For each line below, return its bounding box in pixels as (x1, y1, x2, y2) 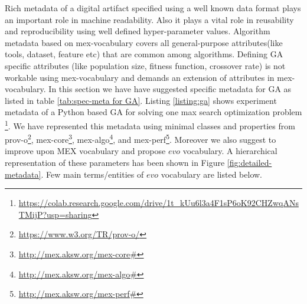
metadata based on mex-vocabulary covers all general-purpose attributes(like (5, 36, 283, 48)
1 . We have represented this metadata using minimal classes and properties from (5, 117, 295, 132)
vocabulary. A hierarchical (182, 145, 277, 157)
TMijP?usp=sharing (18, 208, 92, 220)
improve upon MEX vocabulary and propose (5, 145, 166, 157)
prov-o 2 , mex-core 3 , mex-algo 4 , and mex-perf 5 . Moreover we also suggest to (5, 132, 276, 145)
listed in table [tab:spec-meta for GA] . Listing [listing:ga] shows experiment (5, 94, 277, 106)
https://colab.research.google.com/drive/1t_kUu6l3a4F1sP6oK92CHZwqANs (18, 197, 299, 209)
